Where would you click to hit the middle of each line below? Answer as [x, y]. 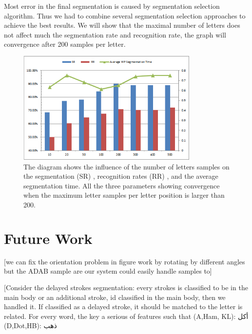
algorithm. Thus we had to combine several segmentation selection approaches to [125, 15]
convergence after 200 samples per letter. [65, 44]
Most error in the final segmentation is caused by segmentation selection [112, 6]
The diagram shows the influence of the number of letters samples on [126, 166]
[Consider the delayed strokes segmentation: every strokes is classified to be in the [126, 287]
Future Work [48, 238]
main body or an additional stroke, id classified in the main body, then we [115, 297]
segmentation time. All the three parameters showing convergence [122, 185]
